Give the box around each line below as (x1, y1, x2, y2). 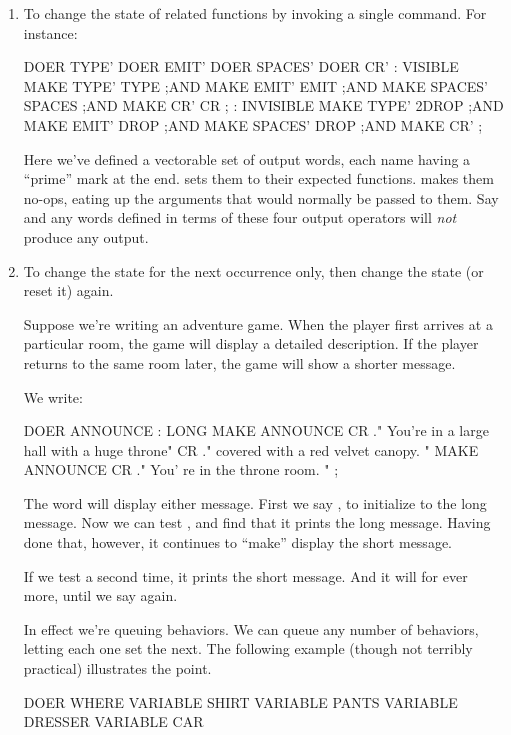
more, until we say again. (23, 585, 178, 606)
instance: (23, 22, 78, 43)
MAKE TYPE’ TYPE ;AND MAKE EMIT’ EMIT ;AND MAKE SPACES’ (23, 75, 489, 96)
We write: (23, 386, 83, 407)
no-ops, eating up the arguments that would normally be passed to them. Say (23, 187, 499, 208)
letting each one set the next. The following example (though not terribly (23, 638, 473, 659)
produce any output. (23, 226, 149, 247)
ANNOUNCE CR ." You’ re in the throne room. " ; (23, 459, 339, 480)
